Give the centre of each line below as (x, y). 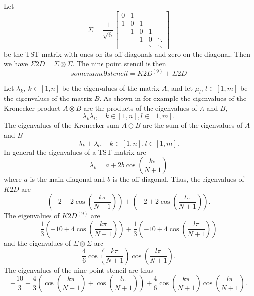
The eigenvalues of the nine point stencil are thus (79, 270)
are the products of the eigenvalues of (140, 108)
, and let (180, 88)
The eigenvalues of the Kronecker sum (62, 125)
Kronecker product (32, 108)
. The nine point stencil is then (119, 64)
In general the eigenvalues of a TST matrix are (75, 152)
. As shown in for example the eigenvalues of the (173, 98)
